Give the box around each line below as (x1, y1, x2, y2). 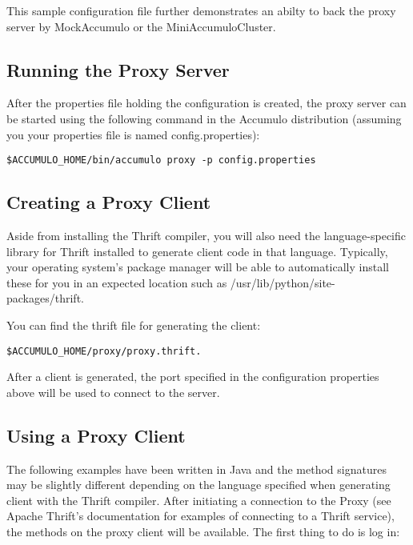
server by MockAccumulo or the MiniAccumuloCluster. (6, 18, 276, 34)
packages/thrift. (6, 290, 84, 307)
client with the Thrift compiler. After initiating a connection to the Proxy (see (6, 491, 391, 508)
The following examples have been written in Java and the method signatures (6, 460, 387, 477)
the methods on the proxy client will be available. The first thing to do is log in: (6, 523, 400, 540)
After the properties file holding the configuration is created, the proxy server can (6, 94, 407, 111)
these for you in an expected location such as (6, 274, 227, 291)
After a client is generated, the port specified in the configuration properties (6, 368, 379, 385)
